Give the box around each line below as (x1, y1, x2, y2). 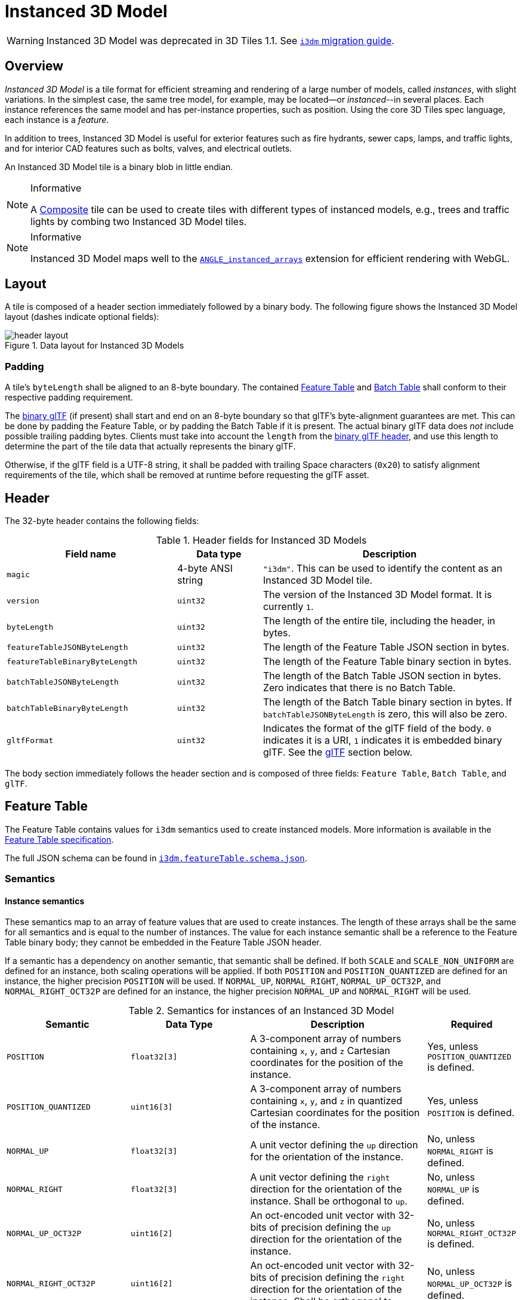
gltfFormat (7, 735, 54, 745)
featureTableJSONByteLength (7, 642, 128, 652)
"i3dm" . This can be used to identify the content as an (262, 562, 502, 575)
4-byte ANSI (177, 562, 233, 575)
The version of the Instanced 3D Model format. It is (262, 589, 492, 601)
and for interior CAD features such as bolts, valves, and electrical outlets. (5, 143, 292, 153)
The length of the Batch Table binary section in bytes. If (262, 696, 512, 708)
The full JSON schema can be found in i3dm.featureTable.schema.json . (5, 852, 307, 863)
